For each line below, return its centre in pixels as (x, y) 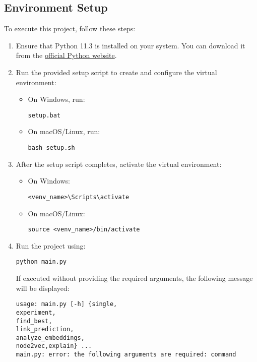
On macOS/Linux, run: (64, 131)
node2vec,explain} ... (54, 346)
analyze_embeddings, (50, 338)
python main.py (41, 262)
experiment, (36, 312)
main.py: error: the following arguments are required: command (126, 355)
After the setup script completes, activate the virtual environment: (119, 164)
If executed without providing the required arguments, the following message (134, 278)
